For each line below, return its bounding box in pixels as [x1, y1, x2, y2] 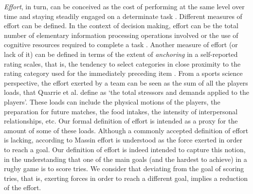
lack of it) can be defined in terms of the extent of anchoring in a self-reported [4, 49, 238, 59]
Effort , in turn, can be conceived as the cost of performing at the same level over [4, 1, 245, 11]
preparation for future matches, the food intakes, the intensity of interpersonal [4, 106, 238, 116]
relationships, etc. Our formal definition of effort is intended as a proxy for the [4, 116, 238, 126]
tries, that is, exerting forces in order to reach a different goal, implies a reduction [4, 173, 248, 183]
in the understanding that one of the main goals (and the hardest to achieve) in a [4, 154, 247, 164]
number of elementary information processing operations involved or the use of [4, 30, 238, 40]
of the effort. [4, 182, 41, 193]
